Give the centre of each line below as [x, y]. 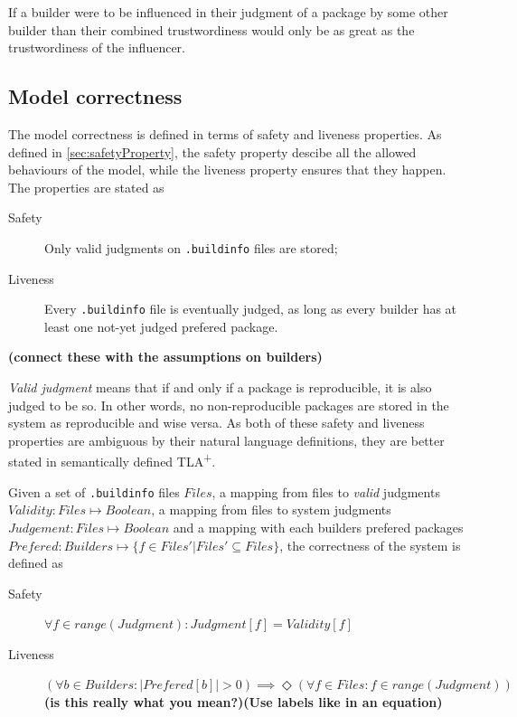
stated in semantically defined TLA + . [112, 460]
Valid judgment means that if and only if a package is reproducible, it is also [220, 387]
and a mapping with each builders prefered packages [318, 527]
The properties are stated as [86, 187]
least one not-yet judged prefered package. [161, 326]
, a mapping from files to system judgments [271, 509]
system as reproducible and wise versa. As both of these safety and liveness [216, 423]
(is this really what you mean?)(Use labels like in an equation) [244, 702]
